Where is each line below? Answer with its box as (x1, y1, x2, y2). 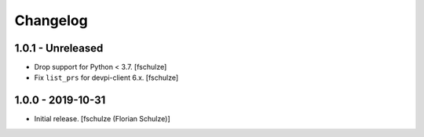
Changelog (14, 12, 88, 29)
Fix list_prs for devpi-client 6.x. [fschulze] (34, 73, 179, 82)
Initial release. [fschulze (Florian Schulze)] (34, 114, 170, 124)
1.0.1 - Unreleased (14, 41, 104, 55)
